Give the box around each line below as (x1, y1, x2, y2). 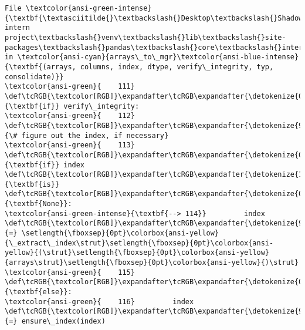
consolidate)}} (5, 72, 64, 81)
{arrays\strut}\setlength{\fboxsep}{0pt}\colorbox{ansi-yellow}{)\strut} (5, 258, 299, 267)
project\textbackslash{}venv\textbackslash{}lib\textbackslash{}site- (5, 33, 286, 42)
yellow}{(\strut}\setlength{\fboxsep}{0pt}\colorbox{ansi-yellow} (5, 248, 270, 257)
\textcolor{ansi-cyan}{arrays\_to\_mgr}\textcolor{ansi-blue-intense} (17, 53, 299, 62)
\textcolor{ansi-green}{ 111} (5, 82, 135, 91)
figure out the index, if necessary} (21, 131, 169, 140)
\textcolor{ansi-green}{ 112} (5, 112, 135, 120)
